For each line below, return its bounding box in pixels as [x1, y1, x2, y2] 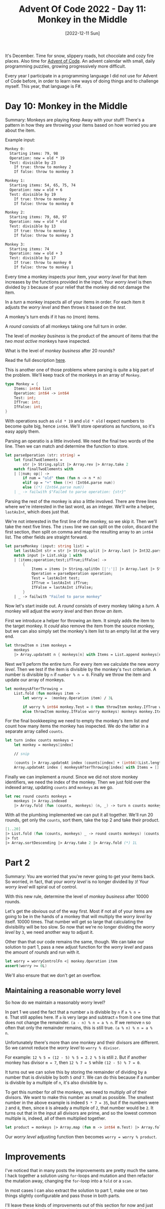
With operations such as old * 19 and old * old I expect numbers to [5, 418, 144, 424]
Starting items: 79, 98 [9, 151, 58, 156]
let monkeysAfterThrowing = [5, 686, 63, 691]
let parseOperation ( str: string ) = [5, 453, 80, 458]
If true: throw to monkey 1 [14, 228, 71, 233]
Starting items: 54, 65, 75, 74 [9, 183, 76, 188]
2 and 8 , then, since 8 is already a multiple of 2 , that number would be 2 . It [5, 1105, 154, 1111]
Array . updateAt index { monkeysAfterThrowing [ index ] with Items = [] [14, 765, 160, 770]
